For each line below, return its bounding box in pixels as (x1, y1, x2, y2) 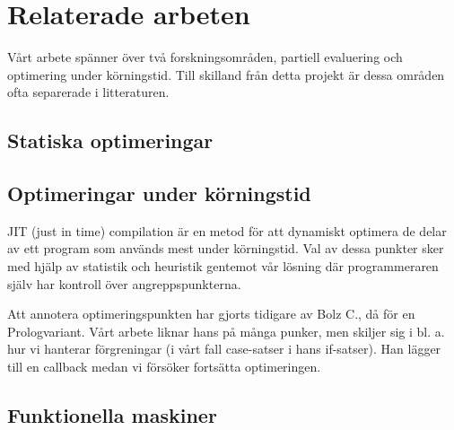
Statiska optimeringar (7, 127, 214, 154)
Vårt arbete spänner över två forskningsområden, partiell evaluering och (7, 48, 403, 66)
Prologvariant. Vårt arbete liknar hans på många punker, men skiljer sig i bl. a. (7, 321, 445, 340)
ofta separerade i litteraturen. (7, 83, 170, 101)
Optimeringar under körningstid (7, 180, 311, 207)
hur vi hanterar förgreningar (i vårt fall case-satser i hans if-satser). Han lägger (7, 339, 441, 358)
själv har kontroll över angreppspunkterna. (7, 274, 241, 293)
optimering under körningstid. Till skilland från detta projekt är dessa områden (7, 65, 445, 83)
